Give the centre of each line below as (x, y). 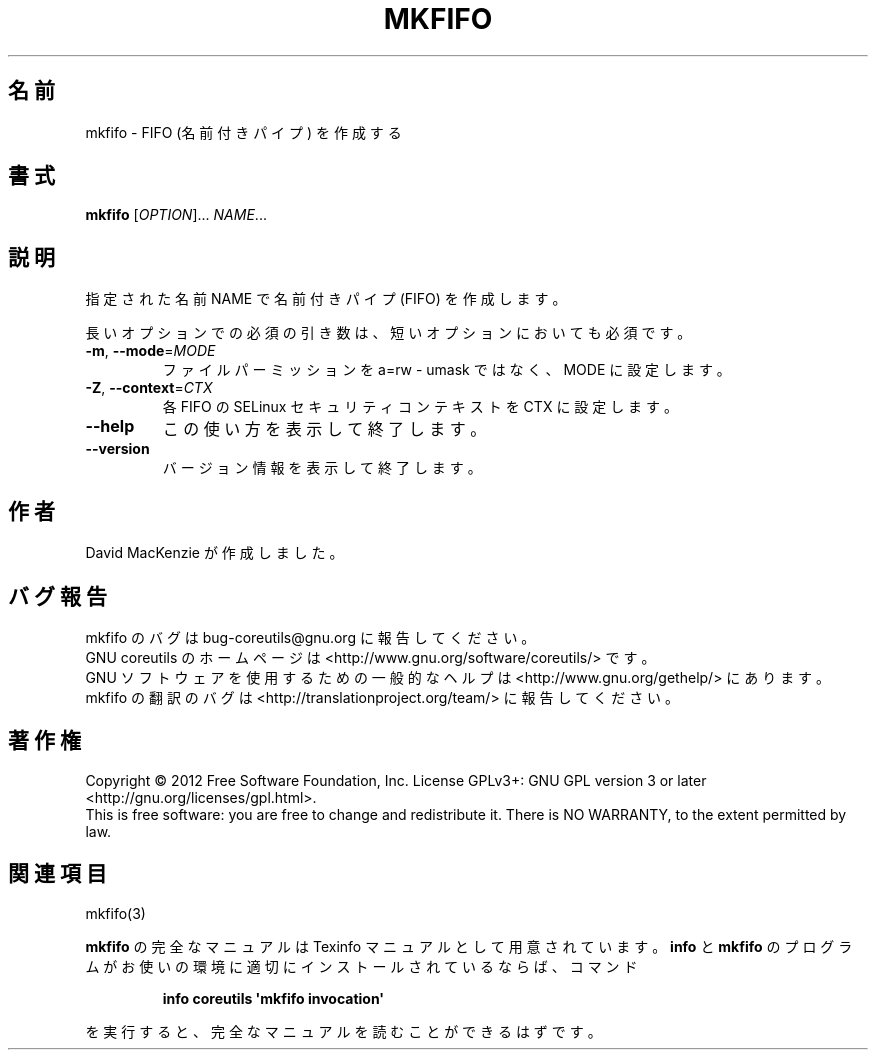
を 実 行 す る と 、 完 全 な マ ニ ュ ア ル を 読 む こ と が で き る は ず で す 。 (343, 1031)
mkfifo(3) (115, 913)
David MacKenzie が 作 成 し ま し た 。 (214, 553)
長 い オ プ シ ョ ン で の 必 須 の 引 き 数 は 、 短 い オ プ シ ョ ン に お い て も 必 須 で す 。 (388, 333)
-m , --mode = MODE (150, 351)
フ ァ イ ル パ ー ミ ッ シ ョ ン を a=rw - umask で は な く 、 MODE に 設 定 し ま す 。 (446, 370)
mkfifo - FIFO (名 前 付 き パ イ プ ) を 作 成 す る (243, 132)
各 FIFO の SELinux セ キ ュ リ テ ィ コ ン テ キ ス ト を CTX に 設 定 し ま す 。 (420, 407)
